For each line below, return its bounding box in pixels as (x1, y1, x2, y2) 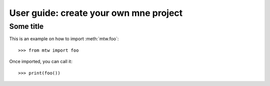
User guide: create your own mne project (9, 7, 183, 18)
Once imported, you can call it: (9, 59, 72, 65)
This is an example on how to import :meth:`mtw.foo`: (9, 36, 119, 42)
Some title (9, 22, 44, 31)
